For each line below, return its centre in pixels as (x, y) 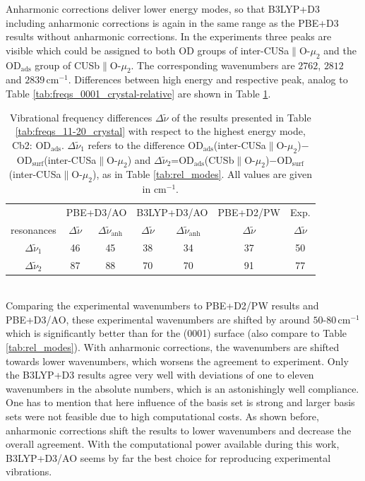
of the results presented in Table (241, 117)
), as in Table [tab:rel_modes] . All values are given (202, 174)
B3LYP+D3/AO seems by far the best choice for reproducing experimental (168, 457)
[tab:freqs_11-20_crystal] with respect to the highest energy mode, (160, 131)
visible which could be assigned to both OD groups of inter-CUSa (148, 50)
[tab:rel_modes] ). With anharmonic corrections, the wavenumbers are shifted (173, 346)
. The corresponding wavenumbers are (213, 65)
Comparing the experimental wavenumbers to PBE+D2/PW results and (162, 305)
